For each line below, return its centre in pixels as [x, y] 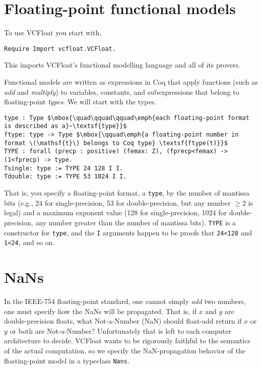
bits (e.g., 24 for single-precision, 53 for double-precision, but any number [117, 202]
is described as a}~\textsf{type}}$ [65, 126]
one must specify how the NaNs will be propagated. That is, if [100, 311]
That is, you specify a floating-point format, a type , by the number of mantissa [127, 193]
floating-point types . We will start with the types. [80, 102]
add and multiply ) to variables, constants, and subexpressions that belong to [122, 91]
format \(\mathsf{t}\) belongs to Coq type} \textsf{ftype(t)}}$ [116, 143]
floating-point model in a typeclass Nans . [67, 360]
